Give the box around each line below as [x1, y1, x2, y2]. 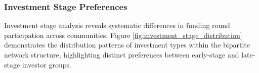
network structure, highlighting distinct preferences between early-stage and [4, 49, 239, 59]
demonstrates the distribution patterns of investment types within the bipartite [4, 39, 250, 50]
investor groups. [22, 59, 71, 69]
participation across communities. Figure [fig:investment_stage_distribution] [4, 29, 242, 40]
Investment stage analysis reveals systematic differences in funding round [4, 20, 230, 30]
